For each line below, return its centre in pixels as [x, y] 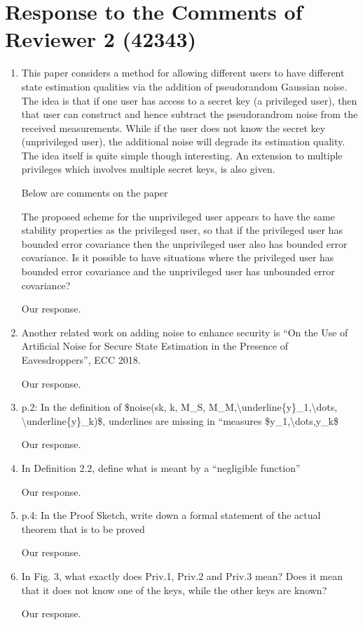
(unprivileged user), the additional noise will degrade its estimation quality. [183, 142]
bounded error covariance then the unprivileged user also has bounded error [184, 243]
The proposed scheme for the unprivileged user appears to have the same [178, 216]
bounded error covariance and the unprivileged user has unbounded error [178, 271]
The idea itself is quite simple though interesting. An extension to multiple [182, 155]
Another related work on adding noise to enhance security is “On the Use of [185, 332]
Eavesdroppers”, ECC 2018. [81, 360]
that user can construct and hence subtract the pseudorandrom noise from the [190, 114]
